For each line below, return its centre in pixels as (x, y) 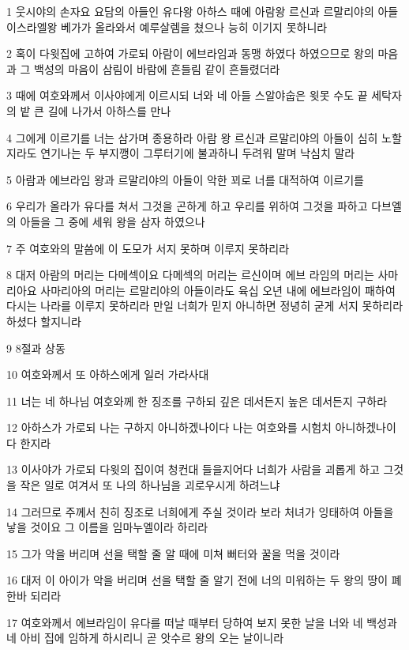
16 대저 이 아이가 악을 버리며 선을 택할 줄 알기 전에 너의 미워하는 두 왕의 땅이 (197, 580)
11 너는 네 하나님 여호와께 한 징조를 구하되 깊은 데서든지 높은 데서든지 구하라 (197, 401)
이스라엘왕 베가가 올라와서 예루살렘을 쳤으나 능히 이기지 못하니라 (167, 26)
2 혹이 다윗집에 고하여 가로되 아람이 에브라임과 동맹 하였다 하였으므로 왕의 (190, 53)
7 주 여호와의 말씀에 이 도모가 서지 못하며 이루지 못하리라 (148, 248)
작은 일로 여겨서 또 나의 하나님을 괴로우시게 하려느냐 (150, 485)
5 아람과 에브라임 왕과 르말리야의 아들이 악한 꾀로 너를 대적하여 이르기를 (185, 179)
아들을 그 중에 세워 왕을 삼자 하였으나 (113, 221)
